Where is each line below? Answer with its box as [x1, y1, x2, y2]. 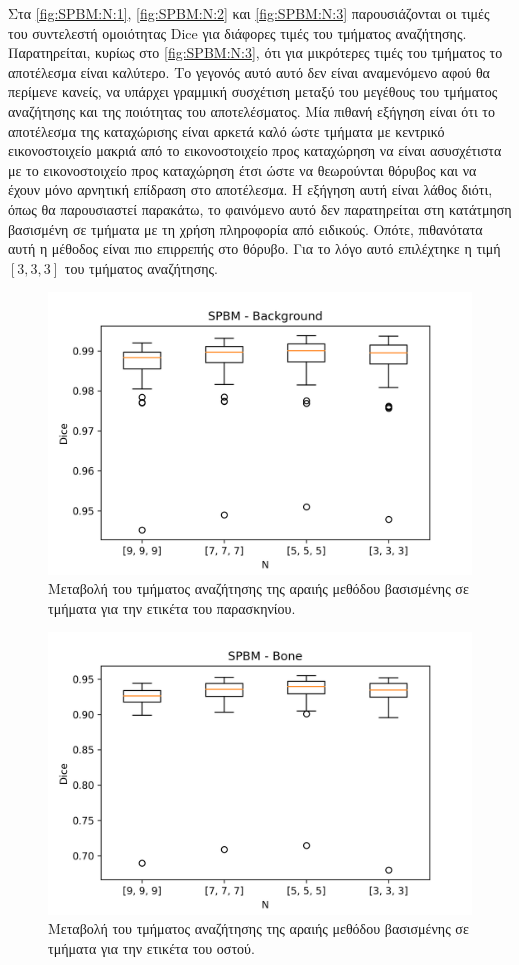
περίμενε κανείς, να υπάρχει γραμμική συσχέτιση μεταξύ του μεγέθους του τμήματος [8, 81, 498, 102]
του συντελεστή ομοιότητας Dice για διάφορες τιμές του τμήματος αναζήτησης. [8, 22, 467, 43]
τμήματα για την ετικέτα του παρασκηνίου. [48, 597, 296, 618]
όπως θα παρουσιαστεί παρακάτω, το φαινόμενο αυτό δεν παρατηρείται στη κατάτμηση [8, 198, 512, 219]
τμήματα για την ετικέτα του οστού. [48, 938, 255, 959]
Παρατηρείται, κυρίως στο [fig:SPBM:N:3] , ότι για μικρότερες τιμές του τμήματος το [8, 42, 503, 63]
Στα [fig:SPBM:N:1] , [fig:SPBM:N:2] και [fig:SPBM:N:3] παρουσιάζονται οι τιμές [8, 3, 490, 23]
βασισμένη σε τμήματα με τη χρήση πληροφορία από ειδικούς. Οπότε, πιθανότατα [8, 218, 483, 239]
